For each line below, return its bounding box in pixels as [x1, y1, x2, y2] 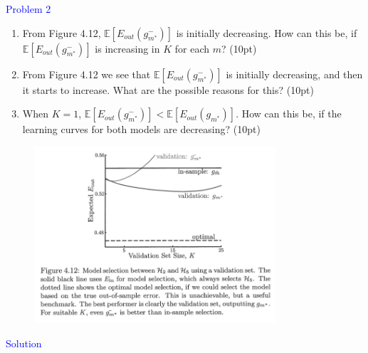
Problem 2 [6, 1, 51, 16]
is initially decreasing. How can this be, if [176, 25, 357, 40]
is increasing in [95, 41, 160, 56]
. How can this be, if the [236, 106, 342, 121]
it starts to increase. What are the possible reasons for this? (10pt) [22, 82, 314, 97]
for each [174, 41, 209, 56]
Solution [6, 335, 42, 350]
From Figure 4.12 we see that [22, 66, 151, 81]
